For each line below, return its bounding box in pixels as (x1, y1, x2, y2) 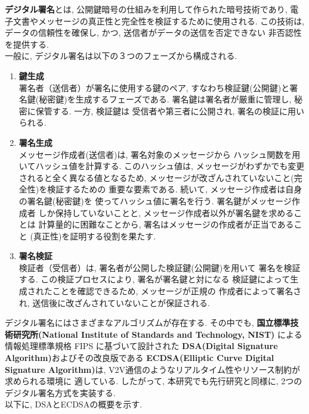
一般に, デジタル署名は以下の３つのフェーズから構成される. (5, 49, 237, 62)
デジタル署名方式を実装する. (5, 386, 116, 399)
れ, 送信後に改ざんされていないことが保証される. (18, 296, 210, 309)
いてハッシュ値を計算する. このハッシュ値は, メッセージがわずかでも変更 (18, 160, 305, 172)
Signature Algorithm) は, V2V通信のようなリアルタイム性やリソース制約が (5, 363, 300, 375)
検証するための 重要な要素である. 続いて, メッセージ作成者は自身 (47, 183, 302, 195)
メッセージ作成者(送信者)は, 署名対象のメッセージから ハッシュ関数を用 (18, 148, 301, 160)
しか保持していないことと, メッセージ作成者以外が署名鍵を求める (38, 206, 294, 219)
